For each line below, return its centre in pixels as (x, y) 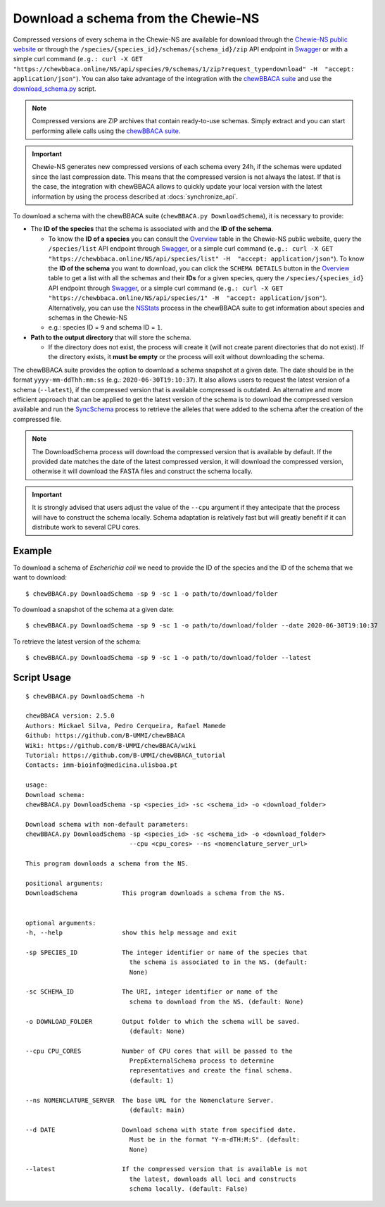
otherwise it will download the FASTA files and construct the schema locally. (142, 471)
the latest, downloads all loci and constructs (213, 1179)
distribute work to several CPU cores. (86, 527)
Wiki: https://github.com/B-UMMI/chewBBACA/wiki (111, 745)
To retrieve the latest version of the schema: (77, 642)
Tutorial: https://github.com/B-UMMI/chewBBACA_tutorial (126, 755)
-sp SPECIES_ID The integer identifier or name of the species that (166, 952)
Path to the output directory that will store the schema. (111, 337)
